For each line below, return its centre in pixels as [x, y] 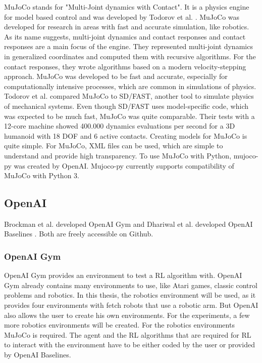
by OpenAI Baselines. [38, 355]
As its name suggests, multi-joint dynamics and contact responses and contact [125, 36]
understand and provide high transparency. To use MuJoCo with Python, [118, 155]
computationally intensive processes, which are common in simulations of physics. [130, 86]
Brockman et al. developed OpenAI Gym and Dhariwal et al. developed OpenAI [128, 224]
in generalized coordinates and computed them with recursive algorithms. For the [130, 56]
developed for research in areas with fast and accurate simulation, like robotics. [127, 27]
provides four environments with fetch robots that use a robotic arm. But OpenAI [131, 305]
